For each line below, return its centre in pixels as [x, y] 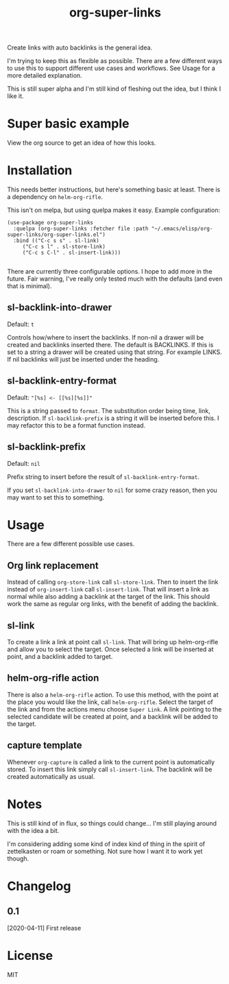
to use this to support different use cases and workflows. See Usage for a [111, 68]
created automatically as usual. [51, 776]
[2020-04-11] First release [44, 928]
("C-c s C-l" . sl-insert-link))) [72, 253]
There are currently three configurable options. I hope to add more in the [110, 272]
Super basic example [68, 124]
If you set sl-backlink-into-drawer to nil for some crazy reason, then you [112, 490]
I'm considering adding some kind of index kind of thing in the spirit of [106, 844]
